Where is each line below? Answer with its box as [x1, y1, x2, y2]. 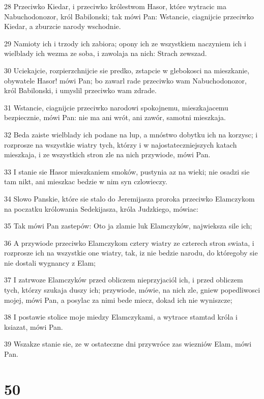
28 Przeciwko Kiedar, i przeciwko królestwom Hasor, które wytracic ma [4, 1, 226, 11]
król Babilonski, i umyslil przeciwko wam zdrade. [4, 85, 157, 96]
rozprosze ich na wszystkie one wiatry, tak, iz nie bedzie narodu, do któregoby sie [4, 247, 258, 258]
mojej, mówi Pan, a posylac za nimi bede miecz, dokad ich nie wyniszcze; [4, 294, 232, 305]
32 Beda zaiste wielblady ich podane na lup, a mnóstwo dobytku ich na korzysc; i [4, 129, 258, 139]
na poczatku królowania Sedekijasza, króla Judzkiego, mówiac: [4, 203, 198, 214]
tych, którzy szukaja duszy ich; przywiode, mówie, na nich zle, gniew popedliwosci [4, 284, 260, 295]
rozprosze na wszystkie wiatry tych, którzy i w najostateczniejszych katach [4, 139, 237, 150]
